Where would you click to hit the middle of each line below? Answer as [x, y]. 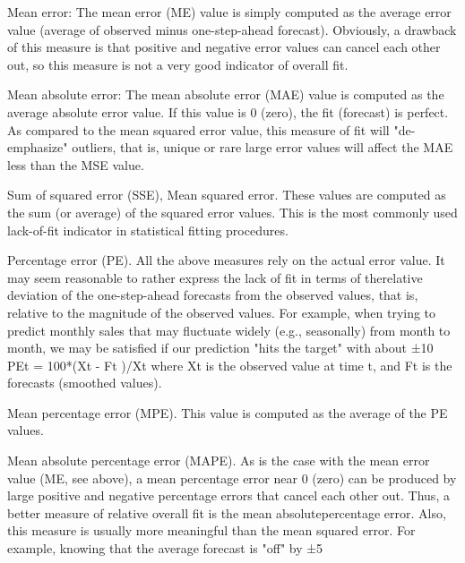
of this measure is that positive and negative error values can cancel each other [224, 47]
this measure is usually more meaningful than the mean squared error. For [211, 530]
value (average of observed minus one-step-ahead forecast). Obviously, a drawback [232, 29]
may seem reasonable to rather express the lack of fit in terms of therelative [215, 277]
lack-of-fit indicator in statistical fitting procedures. [148, 230]
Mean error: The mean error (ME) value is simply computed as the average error [229, 12]
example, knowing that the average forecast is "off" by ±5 [165, 548]
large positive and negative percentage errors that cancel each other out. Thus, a [228, 495]
